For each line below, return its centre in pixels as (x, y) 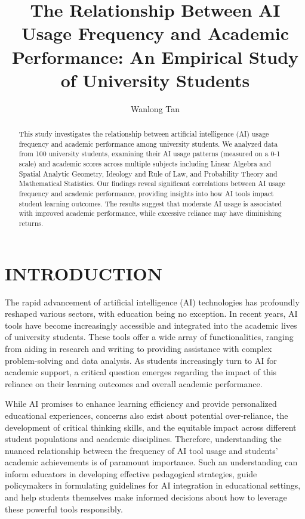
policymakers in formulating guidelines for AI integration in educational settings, (153, 485)
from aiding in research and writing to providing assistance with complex (138, 348)
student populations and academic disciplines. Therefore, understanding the (143, 439)
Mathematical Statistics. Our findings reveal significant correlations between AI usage (152, 183)
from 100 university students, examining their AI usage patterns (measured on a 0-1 (150, 154)
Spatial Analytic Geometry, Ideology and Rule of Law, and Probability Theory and (148, 173)
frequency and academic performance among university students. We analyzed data (148, 143)
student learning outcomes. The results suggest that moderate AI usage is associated (150, 203)
